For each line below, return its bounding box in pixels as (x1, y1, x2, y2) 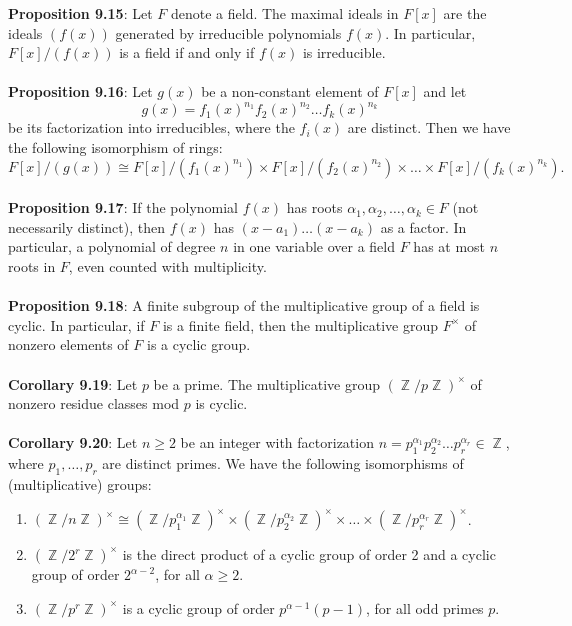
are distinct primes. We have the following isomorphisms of (102, 453, 464, 474)
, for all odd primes (366, 597, 484, 618)
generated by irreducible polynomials (115, 22, 342, 43)
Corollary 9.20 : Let (8, 432, 138, 453)
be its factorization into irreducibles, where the (8, 117, 295, 138)
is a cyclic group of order (122, 597, 275, 618)
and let (423, 81, 467, 102)
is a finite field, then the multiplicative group (162, 314, 439, 335)
